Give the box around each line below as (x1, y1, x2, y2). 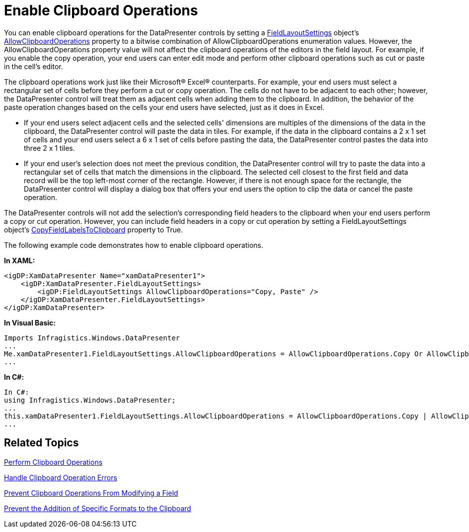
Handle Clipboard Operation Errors (4, 473, 117, 482)
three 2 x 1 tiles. (24, 143, 75, 152)
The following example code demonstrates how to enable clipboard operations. (4, 240, 263, 249)
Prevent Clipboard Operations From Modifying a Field (4, 488, 178, 497)
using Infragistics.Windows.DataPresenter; (4, 396, 176, 404)
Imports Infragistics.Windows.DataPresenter (4, 333, 180, 342)
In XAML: (4, 256, 35, 265)
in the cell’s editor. (4, 62, 63, 71)
